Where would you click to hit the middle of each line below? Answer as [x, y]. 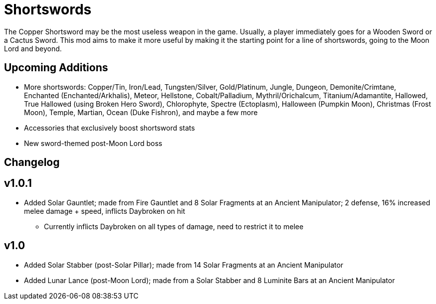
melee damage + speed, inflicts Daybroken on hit [105, 211]
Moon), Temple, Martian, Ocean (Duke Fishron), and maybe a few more [141, 112]
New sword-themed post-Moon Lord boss [93, 143]
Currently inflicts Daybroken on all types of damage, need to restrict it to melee [174, 226]
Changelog [32, 162]
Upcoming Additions [56, 68]
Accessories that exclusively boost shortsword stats [109, 128]
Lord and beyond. [33, 48]
